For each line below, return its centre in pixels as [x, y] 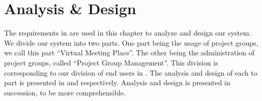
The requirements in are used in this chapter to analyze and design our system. [128, 33]
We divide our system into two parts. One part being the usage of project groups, [131, 42]
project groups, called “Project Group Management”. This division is [111, 62]
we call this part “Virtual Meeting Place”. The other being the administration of [129, 53]
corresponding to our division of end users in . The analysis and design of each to [131, 72]
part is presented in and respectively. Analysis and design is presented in [117, 82]
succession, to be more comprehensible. [65, 92]
